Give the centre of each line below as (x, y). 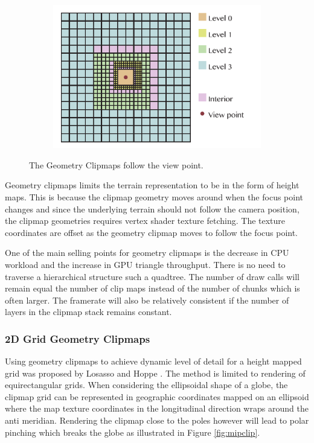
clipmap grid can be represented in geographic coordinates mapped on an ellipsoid (157, 396)
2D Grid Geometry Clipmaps (78, 338)
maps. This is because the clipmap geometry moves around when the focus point (154, 196)
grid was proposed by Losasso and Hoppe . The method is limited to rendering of (155, 373)
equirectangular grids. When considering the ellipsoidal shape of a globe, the (146, 385)
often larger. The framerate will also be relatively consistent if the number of (147, 300)
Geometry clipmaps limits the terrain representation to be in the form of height (152, 185)
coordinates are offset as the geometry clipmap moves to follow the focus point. (152, 232)
